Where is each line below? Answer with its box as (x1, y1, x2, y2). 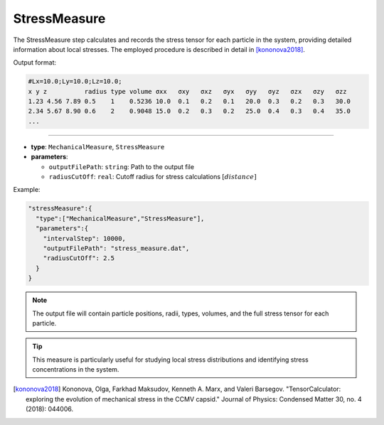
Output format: (13, 58, 57, 67)
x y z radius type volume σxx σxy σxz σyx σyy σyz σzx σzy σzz (28, 87, 348, 95)
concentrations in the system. (32, 365, 119, 374)
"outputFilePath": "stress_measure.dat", (43, 244, 190, 252)
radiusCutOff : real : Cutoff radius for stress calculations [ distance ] (48, 173, 257, 181)
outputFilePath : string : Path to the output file (48, 162, 195, 171)
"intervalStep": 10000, (43, 235, 126, 242)
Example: (13, 185, 41, 194)
